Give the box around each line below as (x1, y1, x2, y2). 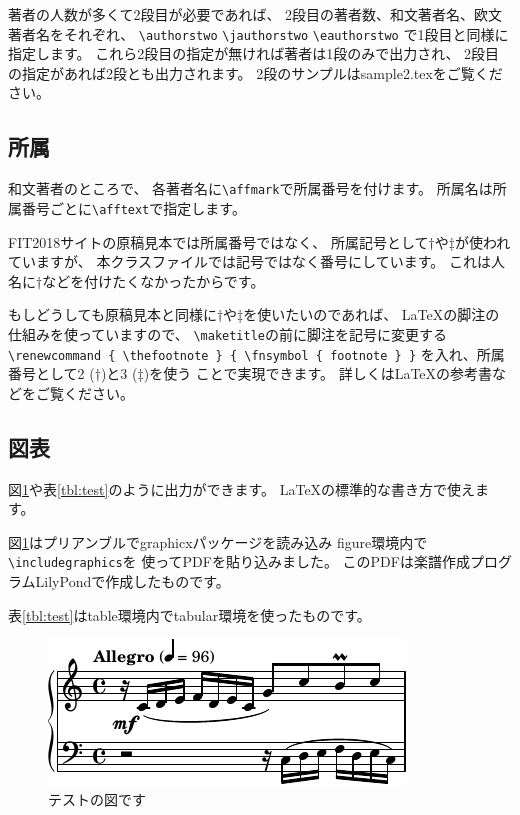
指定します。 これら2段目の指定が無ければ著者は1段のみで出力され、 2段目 (8, 43, 500, 64)
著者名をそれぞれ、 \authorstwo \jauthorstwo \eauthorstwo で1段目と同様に (8, 23, 509, 44)
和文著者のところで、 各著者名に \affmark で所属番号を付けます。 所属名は (8, 178, 493, 199)
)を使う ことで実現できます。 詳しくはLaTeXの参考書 (143, 363, 493, 384)
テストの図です (48, 788, 146, 809)
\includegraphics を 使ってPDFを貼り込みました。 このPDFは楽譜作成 (8, 551, 470, 572)
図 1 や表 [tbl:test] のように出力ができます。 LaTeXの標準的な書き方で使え (8, 478, 476, 499)
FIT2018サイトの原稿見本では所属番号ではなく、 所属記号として (8, 231, 429, 252)
